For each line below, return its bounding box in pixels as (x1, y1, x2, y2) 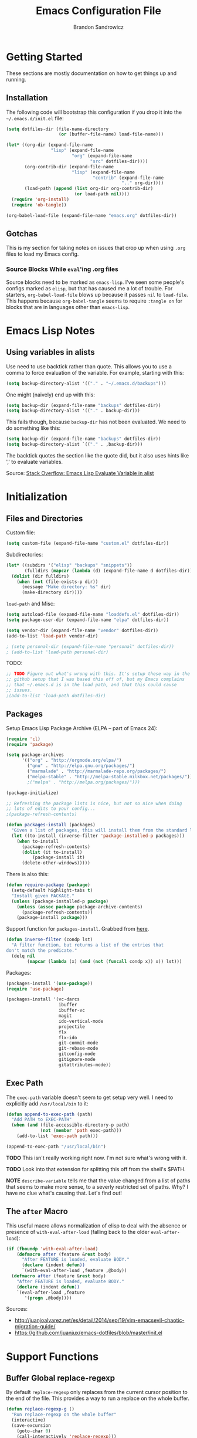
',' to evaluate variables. (6, 459, 63, 466)
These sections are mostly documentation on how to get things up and (6, 69, 177, 77)
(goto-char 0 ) (16, 1428, 51, 1434)
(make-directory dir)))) (21, 589, 83, 596)
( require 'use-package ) (6, 986, 64, 992)
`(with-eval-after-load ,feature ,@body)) (21, 1268, 127, 1274)
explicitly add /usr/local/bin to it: (6, 1100, 89, 1107)
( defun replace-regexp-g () (6, 1406, 75, 1412)
